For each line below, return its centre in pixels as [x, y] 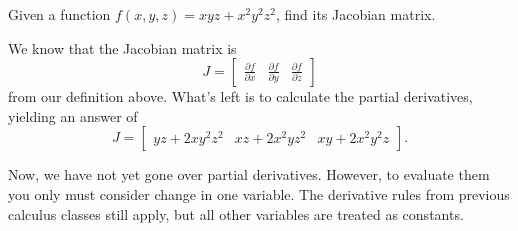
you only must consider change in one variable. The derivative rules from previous [259, 193]
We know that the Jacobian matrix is [122, 47]
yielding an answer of [73, 115]
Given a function [59, 14]
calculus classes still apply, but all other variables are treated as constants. [236, 213]
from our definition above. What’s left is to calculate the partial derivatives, [240, 96]
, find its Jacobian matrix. [355, 14]
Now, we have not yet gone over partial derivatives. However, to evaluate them [249, 174]
